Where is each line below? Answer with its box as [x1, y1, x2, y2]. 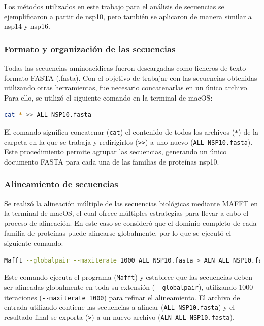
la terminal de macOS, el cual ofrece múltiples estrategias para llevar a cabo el [4, 208, 249, 218]
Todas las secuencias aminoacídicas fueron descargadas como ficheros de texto [4, 62, 246, 73]
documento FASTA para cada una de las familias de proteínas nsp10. [4, 156, 219, 167]
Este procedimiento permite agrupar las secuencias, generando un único [4, 146, 227, 157]
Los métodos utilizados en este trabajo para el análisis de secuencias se [4, 1, 224, 11]
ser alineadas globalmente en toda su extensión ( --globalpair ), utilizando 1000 [4, 281, 253, 292]
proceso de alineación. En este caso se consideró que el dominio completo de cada [4, 217, 257, 228]
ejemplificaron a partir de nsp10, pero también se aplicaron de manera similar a [4, 11, 252, 21]
